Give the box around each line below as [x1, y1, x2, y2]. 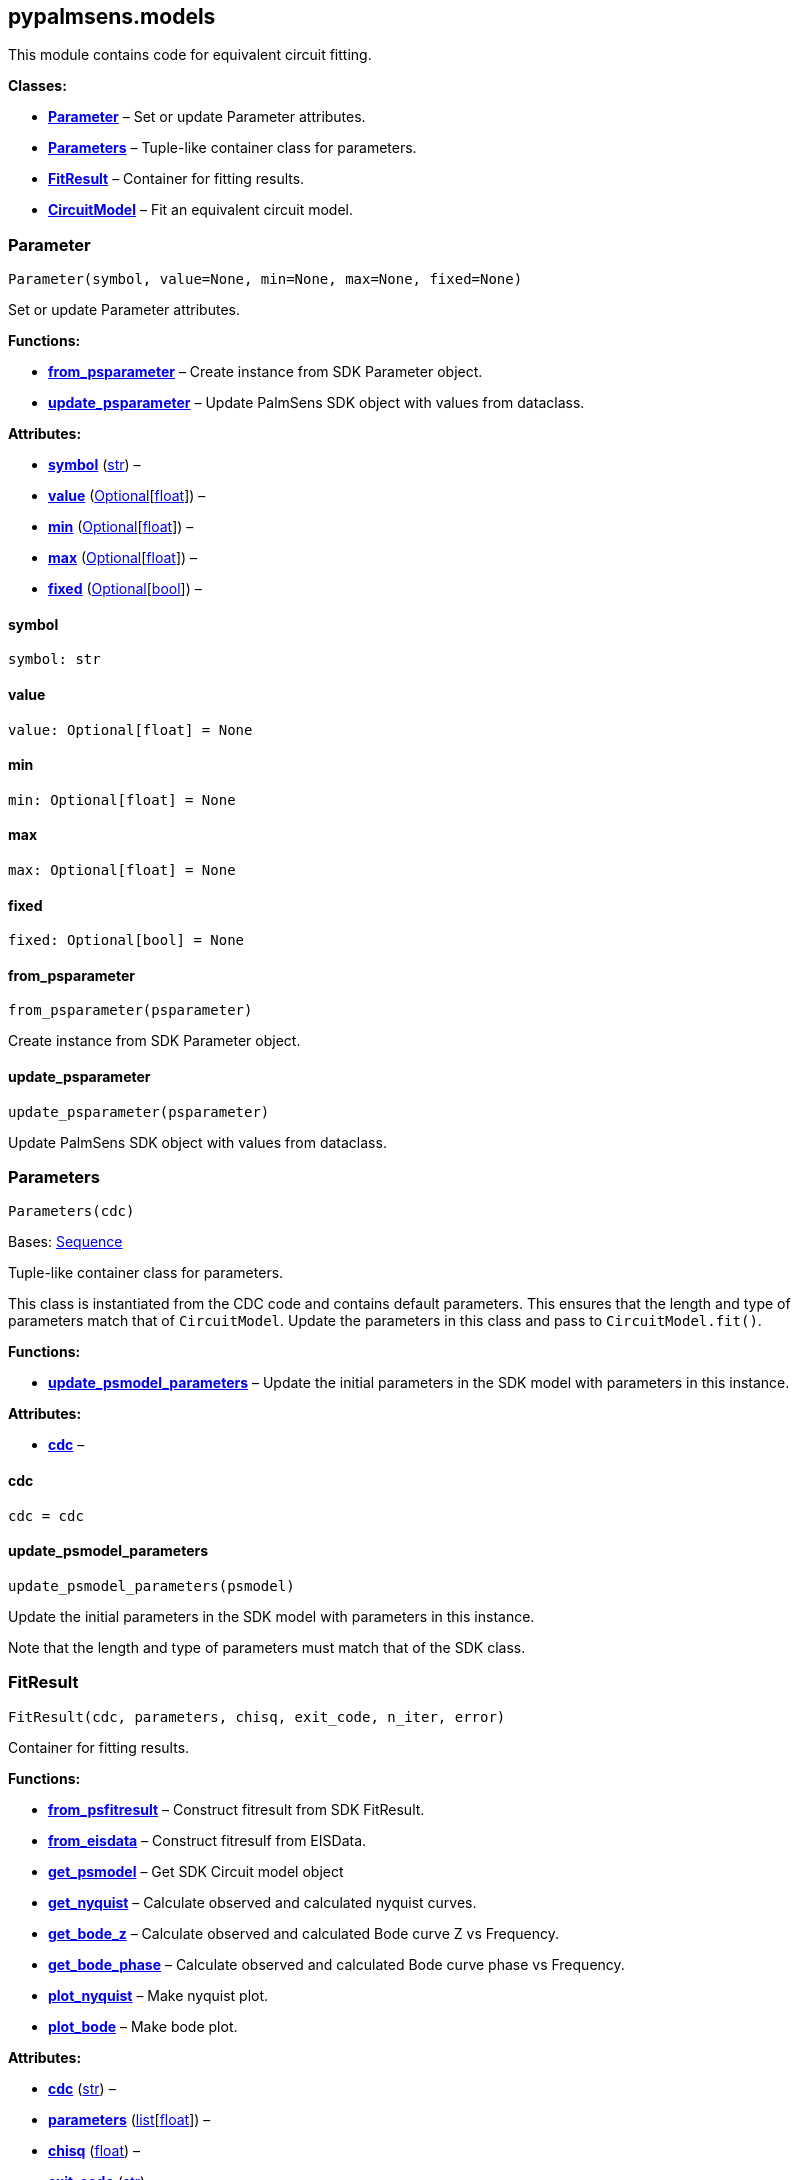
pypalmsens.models [8, 4, 216, 29]
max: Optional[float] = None [8, 862, 236, 879]
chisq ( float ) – [48, 2141, 141, 2159]
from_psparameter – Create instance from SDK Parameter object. [48, 363, 483, 381]
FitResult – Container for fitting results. [48, 170, 305, 188]
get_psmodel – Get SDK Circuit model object [48, 1862, 344, 1880]
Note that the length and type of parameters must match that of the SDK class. [8, 1638, 526, 1656]
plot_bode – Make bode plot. [48, 2017, 238, 2035]
